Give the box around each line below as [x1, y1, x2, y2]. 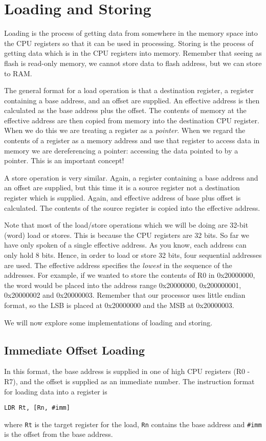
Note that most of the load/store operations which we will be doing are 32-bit [4, 219, 249, 230]
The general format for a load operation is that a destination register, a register [4, 85, 254, 96]
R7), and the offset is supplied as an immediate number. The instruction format [4, 376, 255, 386]
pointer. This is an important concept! [4, 155, 124, 166]
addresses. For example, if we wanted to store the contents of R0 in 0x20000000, [4, 270, 255, 280]
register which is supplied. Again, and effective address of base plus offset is [4, 192, 241, 203]
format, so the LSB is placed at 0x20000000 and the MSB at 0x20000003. [4, 299, 234, 310]
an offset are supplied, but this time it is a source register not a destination [4, 182, 240, 193]
